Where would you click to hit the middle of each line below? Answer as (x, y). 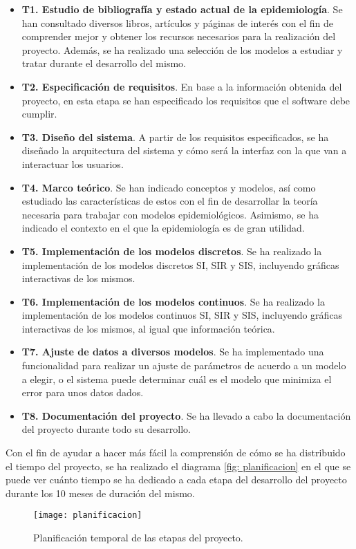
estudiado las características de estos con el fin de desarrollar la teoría (170, 201)
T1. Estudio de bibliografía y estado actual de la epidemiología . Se (182, 9)
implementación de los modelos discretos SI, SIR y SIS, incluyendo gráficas (180, 264)
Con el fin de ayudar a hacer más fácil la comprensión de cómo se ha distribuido (176, 453)
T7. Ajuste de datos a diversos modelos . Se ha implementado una (173, 352)
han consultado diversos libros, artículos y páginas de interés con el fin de (178, 22)
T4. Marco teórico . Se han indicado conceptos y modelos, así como (169, 187)
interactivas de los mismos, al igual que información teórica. (148, 328)
